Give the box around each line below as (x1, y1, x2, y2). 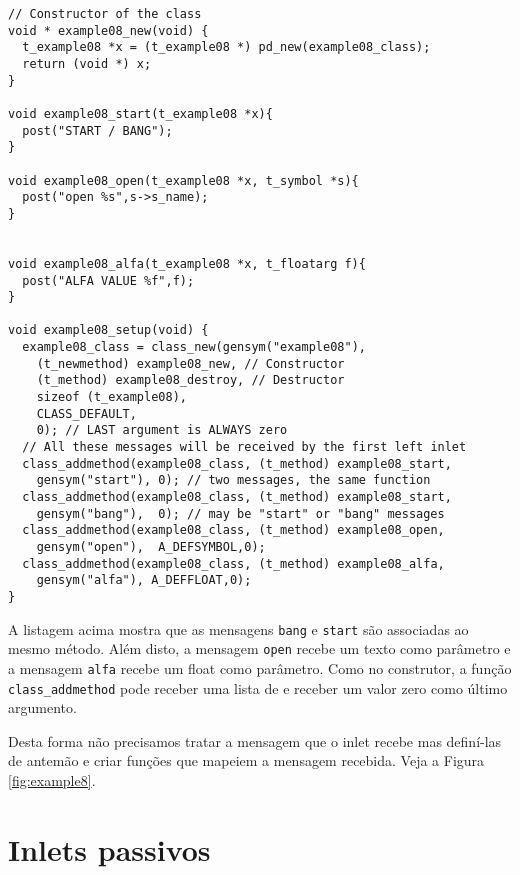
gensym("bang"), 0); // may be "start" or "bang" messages (36, 506, 445, 521)
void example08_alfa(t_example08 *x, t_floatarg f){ (8, 256, 366, 271)
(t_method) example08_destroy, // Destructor (36, 373, 345, 388)
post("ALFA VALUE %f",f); (22, 273, 195, 288)
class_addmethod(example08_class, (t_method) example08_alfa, (22, 556, 445, 571)
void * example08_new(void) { (8, 23, 209, 38)
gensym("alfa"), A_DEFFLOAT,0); (36, 573, 252, 588)
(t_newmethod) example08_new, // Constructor (36, 356, 345, 371)
